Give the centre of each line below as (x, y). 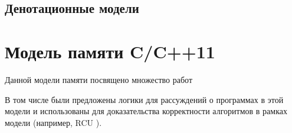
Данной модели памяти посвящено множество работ (99, 79)
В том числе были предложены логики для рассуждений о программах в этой (144, 99)
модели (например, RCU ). (53, 122)
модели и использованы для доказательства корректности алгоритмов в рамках (146, 111)
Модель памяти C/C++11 (110, 51)
